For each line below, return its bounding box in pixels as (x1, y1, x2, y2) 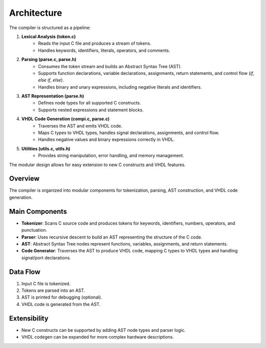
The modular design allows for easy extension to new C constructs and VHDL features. (9, 162, 186, 168)
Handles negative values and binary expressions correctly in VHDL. (38, 137, 175, 142)
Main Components (9, 207, 67, 215)
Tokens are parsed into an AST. (21, 287, 86, 293)
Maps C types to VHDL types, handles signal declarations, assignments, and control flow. (38, 130, 219, 136)
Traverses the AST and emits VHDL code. (38, 123, 123, 129)
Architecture (9, 7, 63, 18)
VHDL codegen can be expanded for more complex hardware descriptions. (21, 334, 174, 340)
